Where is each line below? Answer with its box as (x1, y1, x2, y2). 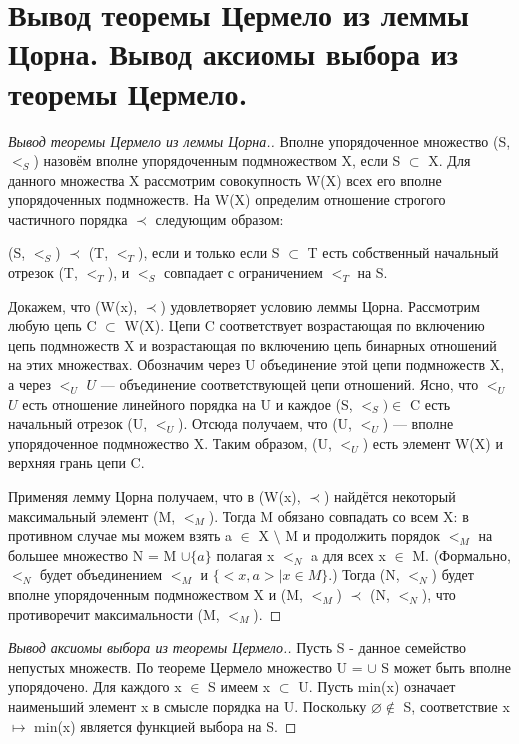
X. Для (428, 150, 471, 171)
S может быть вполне (381, 656, 512, 677)
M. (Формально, (412, 544, 511, 565)
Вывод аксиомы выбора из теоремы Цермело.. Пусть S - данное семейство (8, 637, 466, 658)
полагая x (216, 544, 275, 565)
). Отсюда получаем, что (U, (178, 413, 353, 434)
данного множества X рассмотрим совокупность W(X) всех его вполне (8, 169, 442, 190)
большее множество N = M (8, 544, 177, 565)
